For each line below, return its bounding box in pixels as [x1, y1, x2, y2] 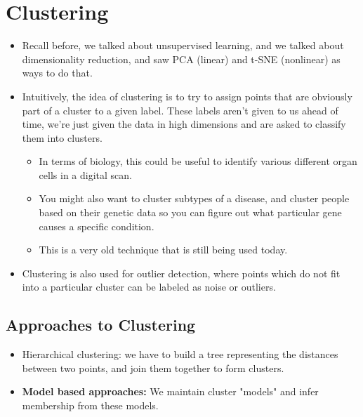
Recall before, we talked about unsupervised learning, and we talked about [22, 38, 344, 53]
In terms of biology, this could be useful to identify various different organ [39, 154, 357, 168]
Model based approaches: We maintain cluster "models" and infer [22, 384, 319, 399]
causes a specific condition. [39, 218, 154, 233]
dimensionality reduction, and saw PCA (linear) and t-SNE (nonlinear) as [22, 51, 341, 66]
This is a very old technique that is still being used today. [39, 242, 288, 257]
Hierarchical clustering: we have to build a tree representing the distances [22, 347, 338, 362]
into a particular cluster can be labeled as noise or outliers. [22, 279, 276, 294]
